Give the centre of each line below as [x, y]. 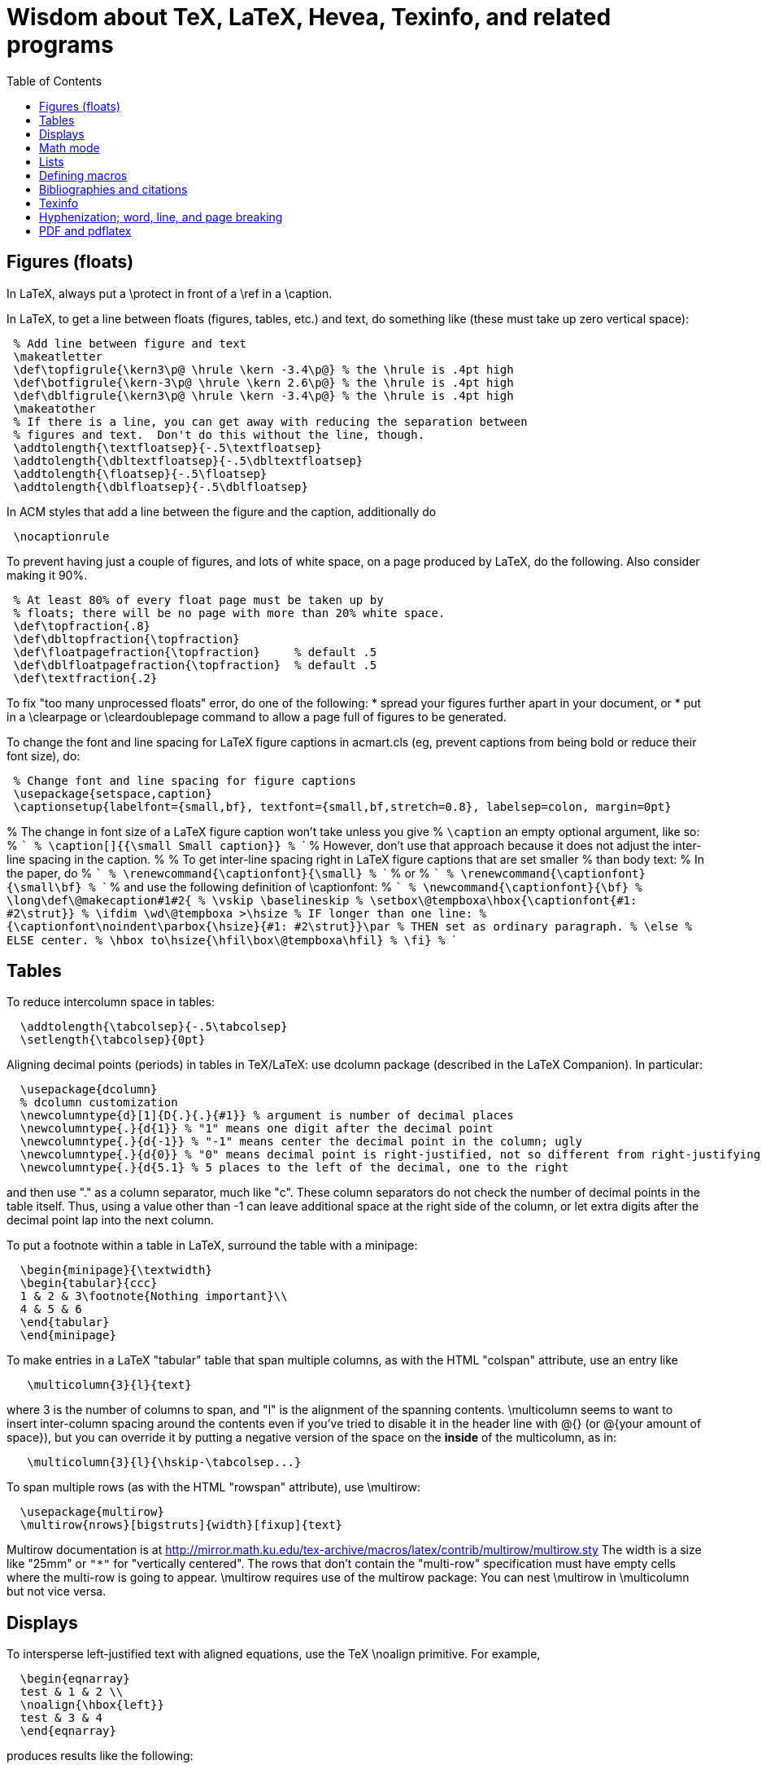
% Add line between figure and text [130, 343]
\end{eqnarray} [68, 1731]
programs [60, 45]
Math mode [70, 147]
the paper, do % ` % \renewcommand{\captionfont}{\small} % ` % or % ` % [230, 873]
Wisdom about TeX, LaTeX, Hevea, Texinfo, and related [309, 17]
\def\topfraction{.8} [82, 626]
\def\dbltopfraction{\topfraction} [126, 639]
